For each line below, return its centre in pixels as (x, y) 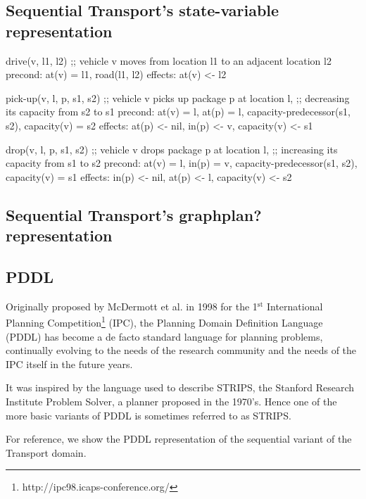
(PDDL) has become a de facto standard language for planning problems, (164, 336)
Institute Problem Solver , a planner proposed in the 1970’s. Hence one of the (171, 401)
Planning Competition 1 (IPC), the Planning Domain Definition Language (164, 321)
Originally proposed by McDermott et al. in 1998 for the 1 (132, 306)
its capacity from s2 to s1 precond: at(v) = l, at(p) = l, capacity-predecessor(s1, (178, 112)
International (295, 306)
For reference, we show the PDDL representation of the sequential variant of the (179, 439)
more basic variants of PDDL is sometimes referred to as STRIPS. (149, 415)
